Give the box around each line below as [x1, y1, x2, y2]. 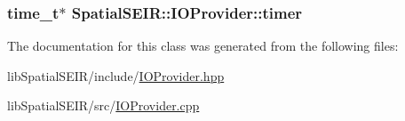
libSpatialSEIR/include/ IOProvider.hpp [7, 66, 225, 85]
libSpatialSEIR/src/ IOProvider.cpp [7, 96, 200, 115]
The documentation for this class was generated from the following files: [7, 36, 399, 55]
